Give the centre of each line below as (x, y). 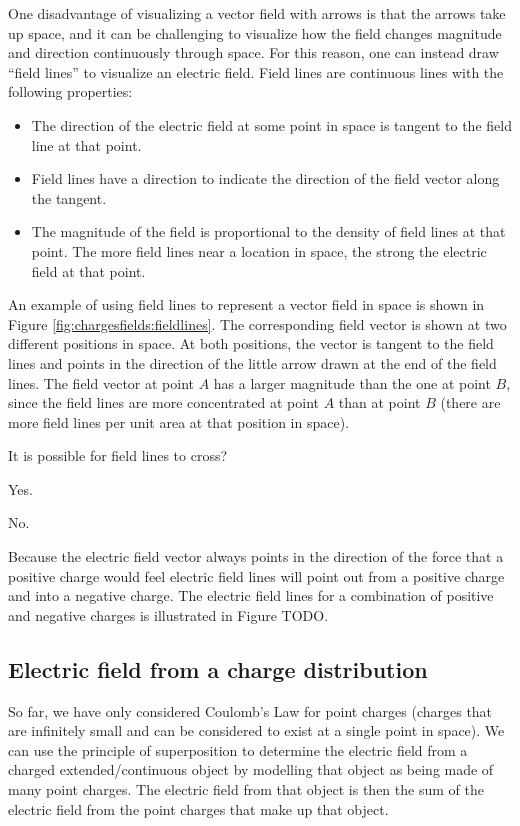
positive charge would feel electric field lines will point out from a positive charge (256, 575)
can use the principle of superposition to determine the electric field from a (238, 749)
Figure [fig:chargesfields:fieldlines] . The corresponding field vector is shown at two (257, 323)
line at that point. (86, 144)
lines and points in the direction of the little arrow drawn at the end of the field (252, 362)
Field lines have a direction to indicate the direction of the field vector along (265, 178)
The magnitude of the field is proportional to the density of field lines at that (268, 231)
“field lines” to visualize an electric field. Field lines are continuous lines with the (256, 71)
